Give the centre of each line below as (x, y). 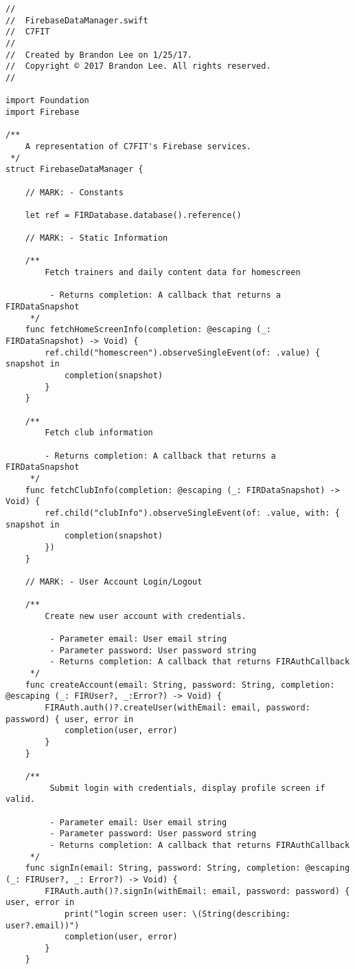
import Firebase (43, 112)
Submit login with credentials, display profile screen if (187, 788)
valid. (20, 799)
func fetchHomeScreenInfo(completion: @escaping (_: (148, 330)
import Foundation (47, 101)
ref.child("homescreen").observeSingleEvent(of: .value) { (183, 352)
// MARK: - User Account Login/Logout (114, 581)
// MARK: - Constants (74, 192)
